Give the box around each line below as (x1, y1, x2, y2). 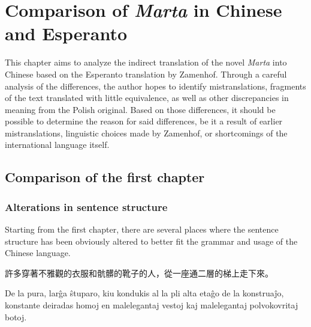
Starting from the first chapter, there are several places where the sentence (5, 223, 279, 236)
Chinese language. (5, 246, 71, 259)
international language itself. (5, 138, 110, 151)
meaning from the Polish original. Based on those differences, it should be (5, 103, 276, 115)
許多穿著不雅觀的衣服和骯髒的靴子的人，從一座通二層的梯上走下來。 (5, 266, 273, 279)
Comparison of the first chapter (5, 168, 205, 186)
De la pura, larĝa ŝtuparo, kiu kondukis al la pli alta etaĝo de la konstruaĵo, (5, 287, 284, 299)
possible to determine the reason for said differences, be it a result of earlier (5, 115, 283, 127)
